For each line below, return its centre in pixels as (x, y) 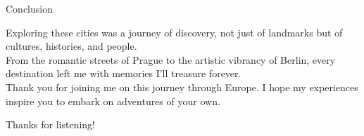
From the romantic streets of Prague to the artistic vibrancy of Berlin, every (171, 59)
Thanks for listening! (50, 124)
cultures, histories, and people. (71, 46)
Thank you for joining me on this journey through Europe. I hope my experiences (182, 87)
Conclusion (29, 8)
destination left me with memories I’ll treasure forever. (124, 73)
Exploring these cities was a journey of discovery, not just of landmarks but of (174, 32)
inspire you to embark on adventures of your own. (113, 101)
